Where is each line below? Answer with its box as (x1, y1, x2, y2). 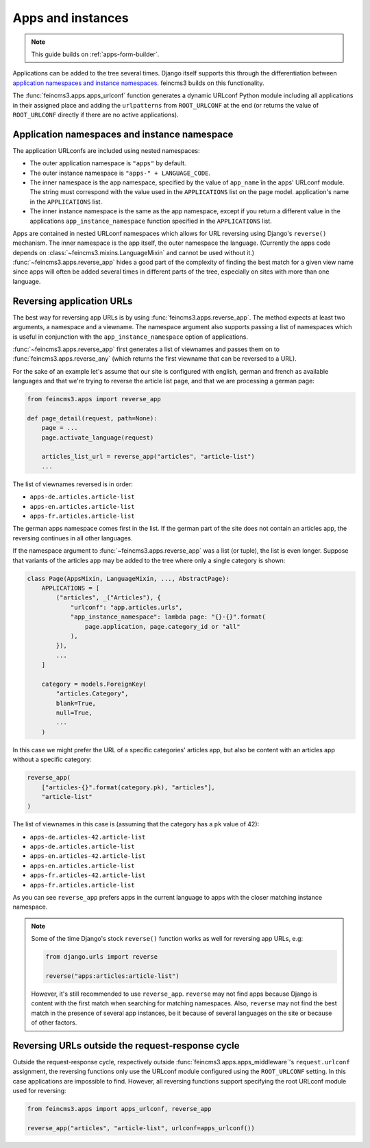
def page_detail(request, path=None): (27, 414, 158, 422)
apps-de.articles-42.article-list (29, 833, 146, 841)
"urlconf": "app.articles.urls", (70, 603, 183, 611)
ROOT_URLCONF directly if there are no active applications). (12, 110, 179, 119)
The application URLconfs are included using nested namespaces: (12, 146, 200, 154)
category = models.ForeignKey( (41, 680, 147, 688)
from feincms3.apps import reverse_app (27, 395, 161, 403)
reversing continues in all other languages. (12, 534, 133, 542)
